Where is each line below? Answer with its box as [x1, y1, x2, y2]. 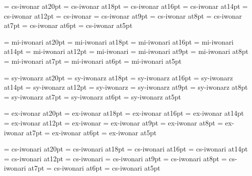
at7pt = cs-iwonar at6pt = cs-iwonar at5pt [4, 20, 133, 30]
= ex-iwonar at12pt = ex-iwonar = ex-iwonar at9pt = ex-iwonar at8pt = [4, 117, 223, 127]
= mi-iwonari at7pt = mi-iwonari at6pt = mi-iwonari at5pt [4, 55, 182, 66]
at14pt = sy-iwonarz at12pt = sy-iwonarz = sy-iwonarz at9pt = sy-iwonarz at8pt [4, 82, 248, 92]
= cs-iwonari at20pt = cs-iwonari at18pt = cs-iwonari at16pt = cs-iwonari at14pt [4, 144, 248, 154]
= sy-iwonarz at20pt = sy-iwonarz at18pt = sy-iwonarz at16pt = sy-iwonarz [4, 72, 233, 82]
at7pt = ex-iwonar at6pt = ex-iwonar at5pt [26, 127, 157, 137]
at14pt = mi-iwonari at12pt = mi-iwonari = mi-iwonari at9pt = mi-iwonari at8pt [4, 46, 249, 56]
